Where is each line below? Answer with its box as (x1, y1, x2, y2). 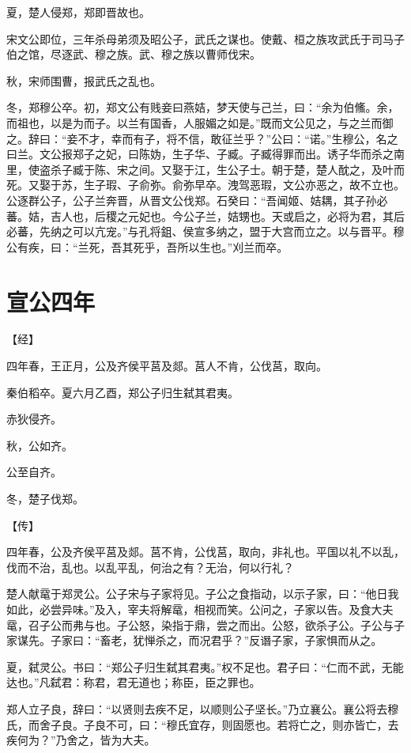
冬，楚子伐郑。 (6, 490, 84, 506)
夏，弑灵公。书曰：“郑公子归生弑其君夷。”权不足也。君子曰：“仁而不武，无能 (6, 658, 404, 675)
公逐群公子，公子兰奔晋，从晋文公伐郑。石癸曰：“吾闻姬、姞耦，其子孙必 (6, 191, 388, 208)
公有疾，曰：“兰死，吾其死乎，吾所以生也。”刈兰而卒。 (6, 238, 288, 255)
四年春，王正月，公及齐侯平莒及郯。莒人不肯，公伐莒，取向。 (6, 358, 327, 374)
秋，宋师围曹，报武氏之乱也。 (6, 72, 161, 89)
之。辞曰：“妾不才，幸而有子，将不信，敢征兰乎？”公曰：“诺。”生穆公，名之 (6, 130, 398, 146)
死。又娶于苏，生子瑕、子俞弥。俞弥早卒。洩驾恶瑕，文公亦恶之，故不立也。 (6, 176, 405, 193)
